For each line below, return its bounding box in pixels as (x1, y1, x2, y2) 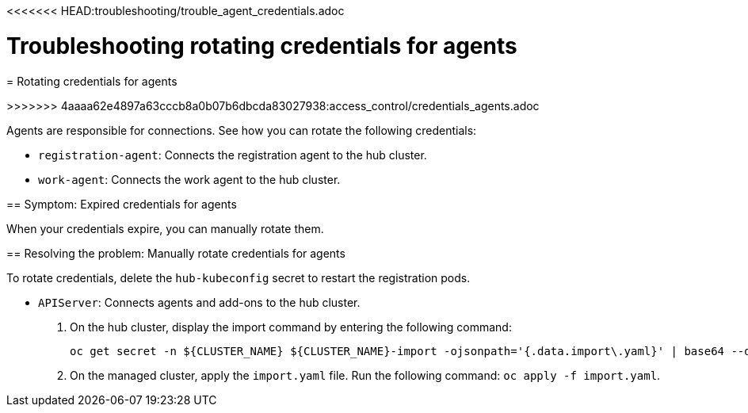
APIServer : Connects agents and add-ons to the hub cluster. (38, 295, 361, 309)
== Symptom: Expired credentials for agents (6, 197, 237, 211)
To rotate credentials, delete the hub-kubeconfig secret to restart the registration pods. (6, 270, 471, 285)
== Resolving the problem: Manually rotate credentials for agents (6, 246, 345, 260)
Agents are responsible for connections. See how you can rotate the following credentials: (6, 123, 477, 137)
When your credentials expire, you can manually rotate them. (6, 221, 324, 235)
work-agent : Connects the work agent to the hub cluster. (38, 172, 341, 186)
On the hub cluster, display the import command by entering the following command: (70, 319, 512, 334)
